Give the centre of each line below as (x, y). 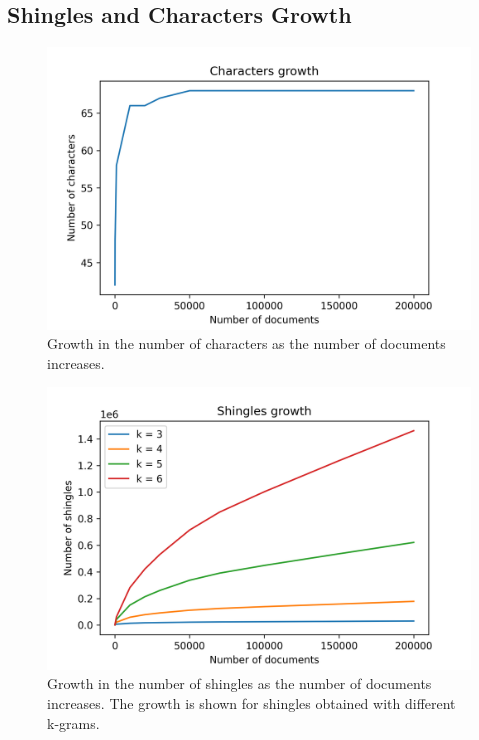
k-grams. (73, 722)
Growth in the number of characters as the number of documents (246, 343)
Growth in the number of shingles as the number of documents (239, 683)
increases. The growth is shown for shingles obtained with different (251, 702)
